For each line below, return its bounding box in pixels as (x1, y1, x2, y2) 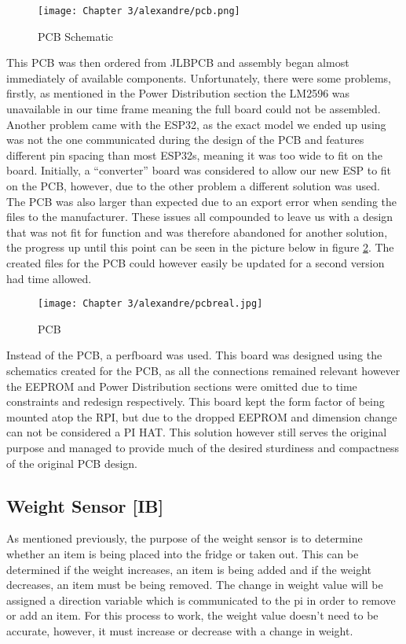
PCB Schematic (38, 28, 114, 44)
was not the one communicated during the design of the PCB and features (6, 131, 364, 148)
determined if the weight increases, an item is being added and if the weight (6, 561, 372, 577)
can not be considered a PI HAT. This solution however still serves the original (6, 424, 387, 440)
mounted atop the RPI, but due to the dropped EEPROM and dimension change (6, 408, 397, 425)
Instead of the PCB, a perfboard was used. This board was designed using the (6, 347, 382, 363)
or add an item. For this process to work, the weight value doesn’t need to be (6, 607, 379, 624)
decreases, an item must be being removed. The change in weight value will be (6, 576, 383, 593)
